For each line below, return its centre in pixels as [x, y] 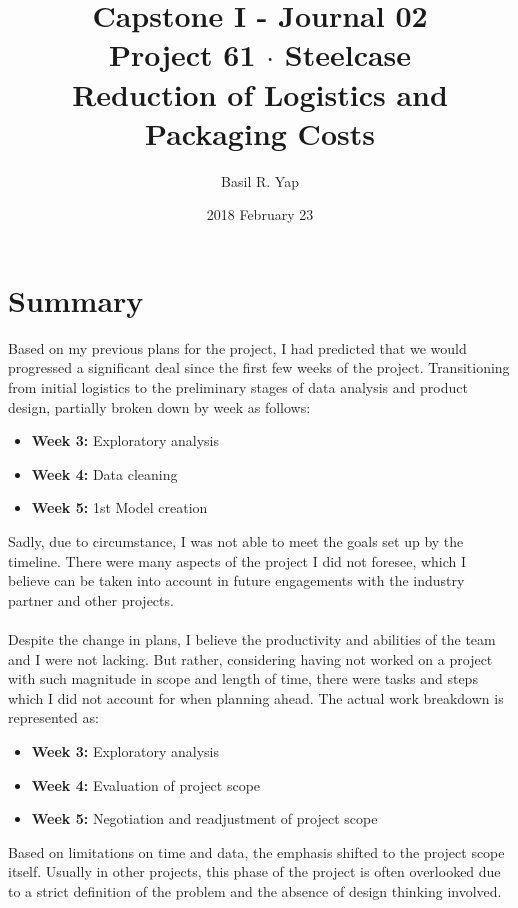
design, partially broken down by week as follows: [159, 406]
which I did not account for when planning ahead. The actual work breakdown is [256, 697]
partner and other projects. [91, 599]
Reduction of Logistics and [260, 93]
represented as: [53, 717]
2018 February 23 [260, 214]
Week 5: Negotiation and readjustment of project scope [204, 818]
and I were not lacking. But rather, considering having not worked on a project [250, 658]
